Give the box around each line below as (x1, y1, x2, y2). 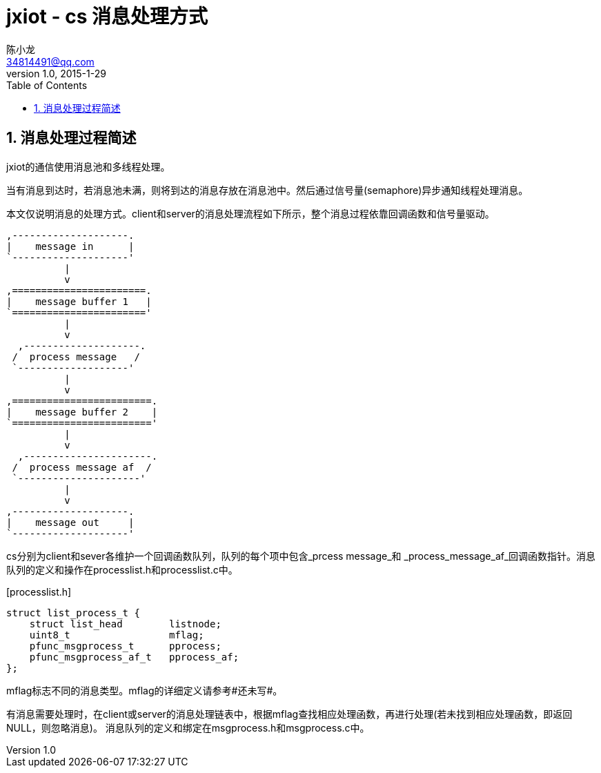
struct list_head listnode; (29, 618, 221, 629)
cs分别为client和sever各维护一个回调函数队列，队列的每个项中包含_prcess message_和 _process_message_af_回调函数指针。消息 (6, 549, 596, 562)
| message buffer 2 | (6, 406, 158, 418)
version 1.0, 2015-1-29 (6, 67, 106, 79)
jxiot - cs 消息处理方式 (6, 5, 208, 28)
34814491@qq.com (6, 55, 95, 68)
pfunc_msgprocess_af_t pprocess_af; (29, 651, 239, 663)
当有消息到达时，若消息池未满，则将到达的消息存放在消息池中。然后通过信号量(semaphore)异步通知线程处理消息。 (6, 184, 529, 196)
